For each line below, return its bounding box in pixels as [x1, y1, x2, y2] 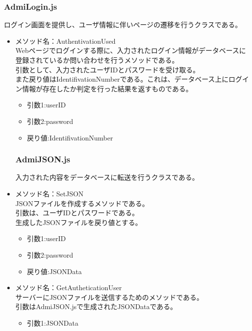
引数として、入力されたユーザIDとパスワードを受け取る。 [15, 64, 200, 74]
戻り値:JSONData [27, 266, 82, 276]
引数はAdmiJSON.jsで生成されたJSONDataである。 [15, 301, 177, 312]
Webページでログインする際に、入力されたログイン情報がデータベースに [15, 45, 246, 55]
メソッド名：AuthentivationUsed [15, 35, 116, 46]
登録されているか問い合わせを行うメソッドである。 [15, 55, 179, 65]
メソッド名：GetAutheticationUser [15, 282, 122, 293]
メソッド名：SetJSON [15, 188, 84, 198]
